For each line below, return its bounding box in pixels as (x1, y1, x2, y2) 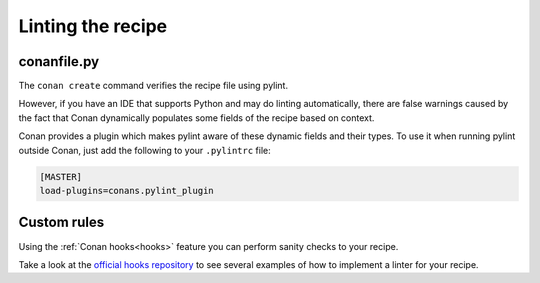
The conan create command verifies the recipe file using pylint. (18, 80, 289, 92)
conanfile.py (18, 53, 100, 70)
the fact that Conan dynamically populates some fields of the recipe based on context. (18, 111, 375, 124)
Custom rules (18, 214, 105, 231)
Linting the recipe (18, 15, 168, 37)
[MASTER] (39, 171, 83, 182)
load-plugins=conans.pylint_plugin (39, 185, 214, 196)
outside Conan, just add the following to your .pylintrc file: (18, 144, 271, 156)
